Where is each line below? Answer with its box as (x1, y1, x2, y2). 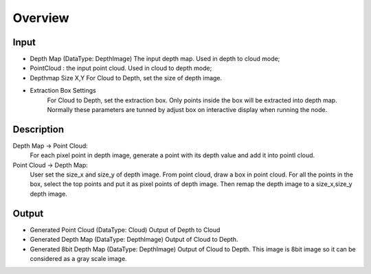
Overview (12, 10, 69, 25)
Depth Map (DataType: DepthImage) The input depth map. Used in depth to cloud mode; (30, 55, 280, 63)
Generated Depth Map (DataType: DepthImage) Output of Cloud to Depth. (30, 236, 238, 244)
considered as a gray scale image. (30, 254, 127, 262)
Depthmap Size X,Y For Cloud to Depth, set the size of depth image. (30, 73, 223, 82)
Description (12, 124, 65, 135)
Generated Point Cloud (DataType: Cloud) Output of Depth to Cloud (30, 225, 221, 233)
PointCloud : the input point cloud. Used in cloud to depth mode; (30, 64, 212, 72)
